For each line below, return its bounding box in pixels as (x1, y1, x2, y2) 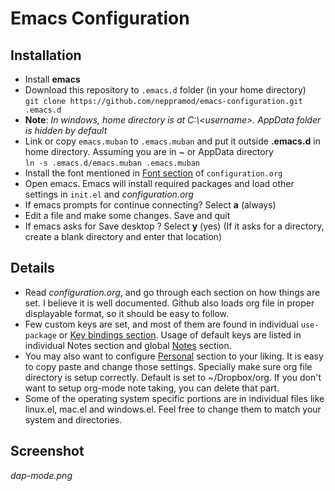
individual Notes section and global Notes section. (24, 339, 232, 351)
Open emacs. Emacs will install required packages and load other (24, 178, 295, 189)
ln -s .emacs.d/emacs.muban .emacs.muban (24, 158, 200, 168)
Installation (10, 47, 82, 64)
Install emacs (24, 73, 81, 85)
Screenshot (10, 443, 85, 460)
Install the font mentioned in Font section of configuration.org (24, 167, 283, 179)
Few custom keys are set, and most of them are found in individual (24, 318, 299, 330)
